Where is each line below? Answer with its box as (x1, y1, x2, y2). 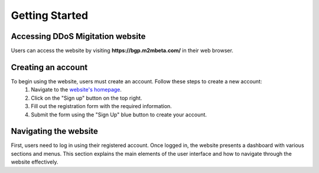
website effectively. (11, 158, 58, 165)
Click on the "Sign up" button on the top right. (31, 94, 142, 102)
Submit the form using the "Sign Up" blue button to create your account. (31, 111, 207, 118)
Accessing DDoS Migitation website (11, 31, 146, 41)
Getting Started (11, 9, 89, 22)
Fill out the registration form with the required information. (31, 103, 172, 110)
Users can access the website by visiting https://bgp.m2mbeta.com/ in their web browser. (11, 47, 233, 54)
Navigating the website (11, 126, 99, 136)
